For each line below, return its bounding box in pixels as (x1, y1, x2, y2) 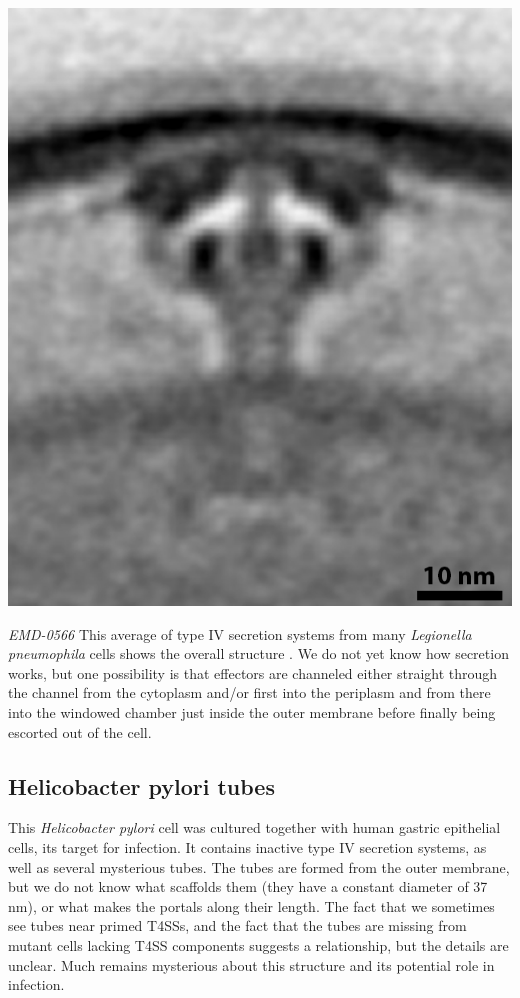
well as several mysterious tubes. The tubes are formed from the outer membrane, (8, 856, 510, 877)
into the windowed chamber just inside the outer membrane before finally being (8, 702, 496, 723)
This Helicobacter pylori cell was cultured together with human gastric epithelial (8, 817, 501, 838)
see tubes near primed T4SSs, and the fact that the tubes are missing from (8, 915, 467, 936)
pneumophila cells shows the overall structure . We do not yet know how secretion (8, 643, 509, 664)
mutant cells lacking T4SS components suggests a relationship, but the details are (8, 934, 509, 955)
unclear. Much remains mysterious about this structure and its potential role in (8, 954, 495, 975)
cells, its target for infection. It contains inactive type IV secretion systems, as (8, 837, 487, 857)
